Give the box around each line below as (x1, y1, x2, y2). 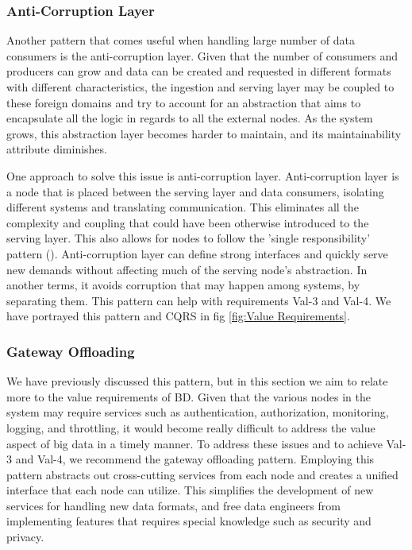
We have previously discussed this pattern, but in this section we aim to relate (6, 373, 388, 389)
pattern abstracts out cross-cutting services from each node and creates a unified (6, 466, 399, 482)
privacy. (6, 529, 44, 545)
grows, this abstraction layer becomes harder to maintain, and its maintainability (6, 125, 402, 141)
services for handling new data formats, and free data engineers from (6, 497, 341, 513)
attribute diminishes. (6, 141, 107, 157)
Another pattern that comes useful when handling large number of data (6, 32, 356, 48)
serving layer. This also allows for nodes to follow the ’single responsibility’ (6, 230, 371, 246)
